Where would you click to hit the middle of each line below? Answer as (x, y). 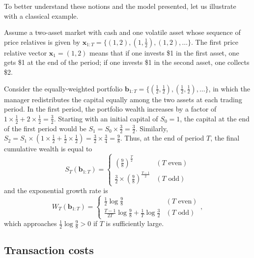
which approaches (30, 223)
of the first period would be (45, 128)
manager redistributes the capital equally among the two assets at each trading (123, 99)
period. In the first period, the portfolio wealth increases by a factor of (110, 109)
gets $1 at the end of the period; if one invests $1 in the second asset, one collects (127, 62)
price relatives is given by (42, 42)
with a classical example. (41, 15)
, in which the (229, 88)
